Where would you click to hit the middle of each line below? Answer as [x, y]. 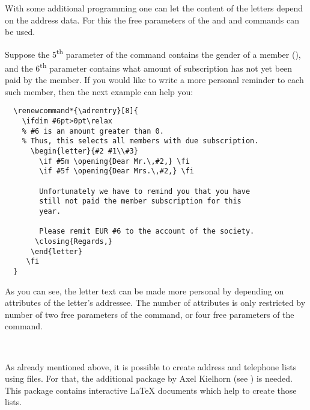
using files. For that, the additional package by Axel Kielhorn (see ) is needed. [149, 378]
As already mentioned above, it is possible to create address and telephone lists [151, 366]
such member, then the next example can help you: [99, 91]
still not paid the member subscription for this [140, 201]
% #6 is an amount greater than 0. [93, 131]
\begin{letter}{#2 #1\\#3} [84, 151]
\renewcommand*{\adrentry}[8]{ [76, 111]
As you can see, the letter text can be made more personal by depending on [144, 290]
